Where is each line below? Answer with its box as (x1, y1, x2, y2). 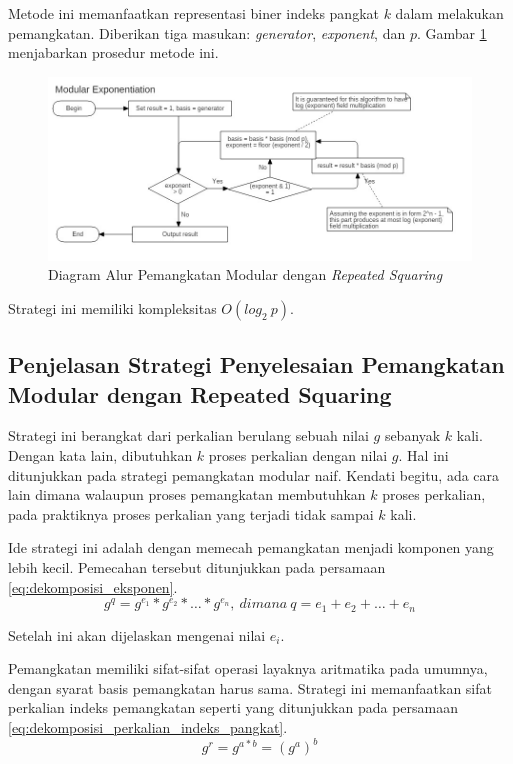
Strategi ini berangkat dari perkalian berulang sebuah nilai (8, 425, 369, 446)
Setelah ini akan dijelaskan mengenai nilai (8, 624, 266, 645)
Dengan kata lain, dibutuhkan (8, 445, 193, 466)
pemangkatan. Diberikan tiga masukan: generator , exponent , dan (8, 22, 406, 43)
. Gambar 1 (416, 22, 487, 43)
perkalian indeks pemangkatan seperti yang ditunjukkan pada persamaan (8, 697, 458, 718)
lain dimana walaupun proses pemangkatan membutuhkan (8, 484, 366, 505)
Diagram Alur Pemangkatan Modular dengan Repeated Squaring (48, 264, 443, 285)
